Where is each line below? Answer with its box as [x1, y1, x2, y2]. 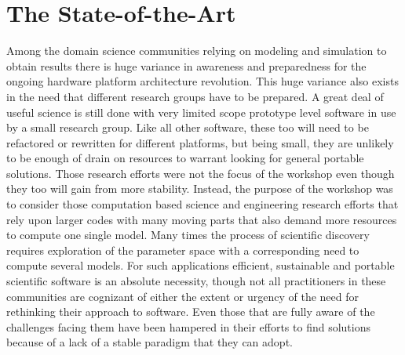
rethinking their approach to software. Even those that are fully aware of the [6, 303, 375, 320]
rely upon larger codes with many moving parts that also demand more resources [6, 211, 397, 227]
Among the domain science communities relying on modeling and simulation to [6, 42, 387, 59]
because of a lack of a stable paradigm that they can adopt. [6, 334, 293, 350]
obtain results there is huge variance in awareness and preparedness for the [6, 57, 367, 74]
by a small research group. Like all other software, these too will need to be [6, 119, 369, 136]
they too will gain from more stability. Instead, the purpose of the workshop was [6, 180, 393, 197]
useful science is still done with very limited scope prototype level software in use [6, 103, 396, 120]
